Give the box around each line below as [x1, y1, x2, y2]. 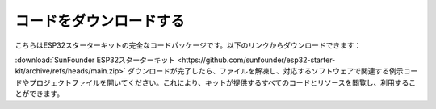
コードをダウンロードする [15, 12, 186, 30]
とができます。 [15, 89, 65, 99]
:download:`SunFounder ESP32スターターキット [15, 55, 176, 65]
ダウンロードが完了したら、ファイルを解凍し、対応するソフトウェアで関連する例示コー [128, 66, 418, 76]
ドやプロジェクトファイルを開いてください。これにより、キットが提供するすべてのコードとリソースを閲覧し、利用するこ [15, 78, 417, 87]
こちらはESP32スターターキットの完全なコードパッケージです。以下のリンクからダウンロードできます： [15, 40, 362, 50]
